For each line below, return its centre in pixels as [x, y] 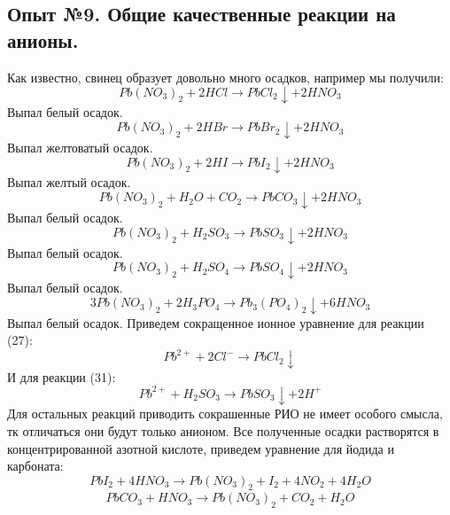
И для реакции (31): [62, 376]
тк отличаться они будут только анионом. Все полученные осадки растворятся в [223, 430]
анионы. [43, 39]
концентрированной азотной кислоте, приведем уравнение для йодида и [201, 448]
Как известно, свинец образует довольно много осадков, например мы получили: [225, 77]
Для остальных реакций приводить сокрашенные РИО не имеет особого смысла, [225, 414]
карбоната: [35, 466]
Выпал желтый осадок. [69, 182]
